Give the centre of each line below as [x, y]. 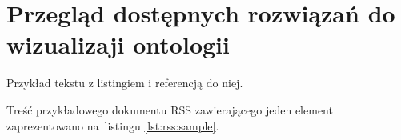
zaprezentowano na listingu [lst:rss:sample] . [113, 125]
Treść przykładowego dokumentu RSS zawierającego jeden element [170, 109]
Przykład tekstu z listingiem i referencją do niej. [125, 83]
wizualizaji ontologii [118, 44]
